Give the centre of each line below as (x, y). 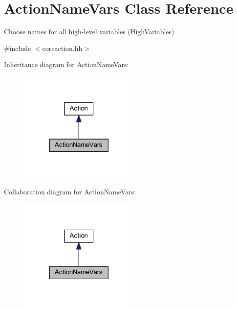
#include (18, 48)
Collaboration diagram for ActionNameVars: (70, 191)
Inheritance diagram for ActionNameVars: (66, 64)
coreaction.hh (62, 48)
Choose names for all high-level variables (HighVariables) (89, 32)
